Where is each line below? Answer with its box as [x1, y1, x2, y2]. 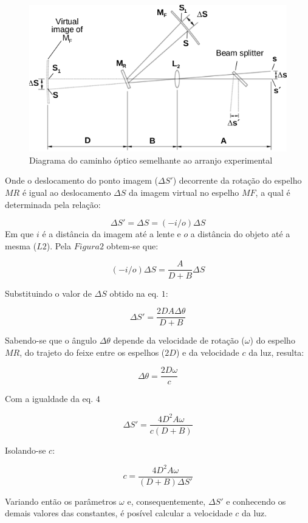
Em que [5, 227, 34, 240]
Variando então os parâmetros [5, 494, 117, 507]
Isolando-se [5, 443, 46, 456]
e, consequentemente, [127, 494, 206, 507]
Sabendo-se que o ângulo [5, 334, 97, 347]
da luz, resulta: [248, 345, 304, 358]
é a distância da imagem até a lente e [42, 227, 181, 240]
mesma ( [5, 239, 37, 252]
